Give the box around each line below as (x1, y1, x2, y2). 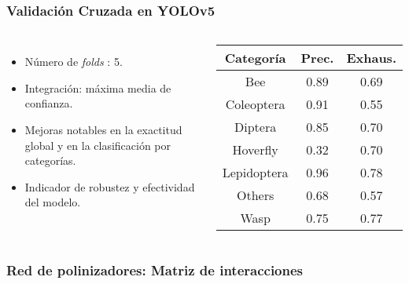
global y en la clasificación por (24, 137, 171, 153)
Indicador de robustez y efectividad (24, 178, 195, 195)
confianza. (24, 95, 73, 111)
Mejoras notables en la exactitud (24, 122, 182, 137)
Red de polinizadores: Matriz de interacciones (6, 260, 304, 280)
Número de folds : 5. (24, 53, 123, 70)
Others (237, 186, 275, 205)
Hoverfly (232, 140, 278, 159)
